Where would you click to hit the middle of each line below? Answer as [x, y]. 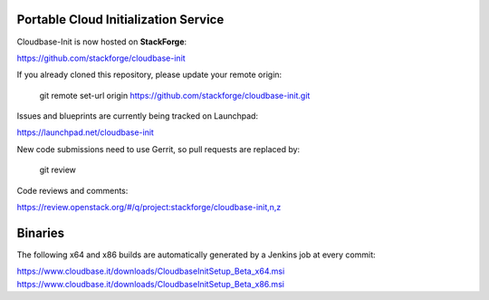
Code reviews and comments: [72, 190]
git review [58, 170]
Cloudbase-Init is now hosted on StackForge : [102, 42]
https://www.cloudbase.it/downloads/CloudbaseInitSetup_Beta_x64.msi [151, 271]
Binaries [41, 232]
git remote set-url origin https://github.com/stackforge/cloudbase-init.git [175, 95]
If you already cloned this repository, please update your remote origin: [149, 75]
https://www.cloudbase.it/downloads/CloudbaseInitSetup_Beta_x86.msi [151, 284]
